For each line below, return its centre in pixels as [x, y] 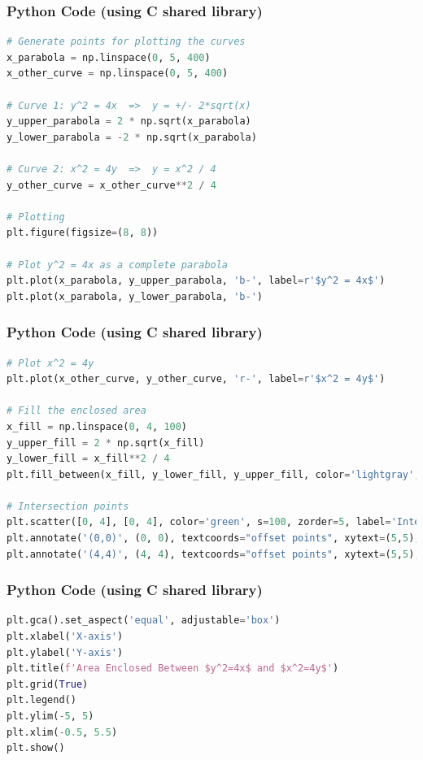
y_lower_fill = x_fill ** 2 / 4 [88, 459]
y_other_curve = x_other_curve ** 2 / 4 [111, 185]
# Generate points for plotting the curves [126, 42]
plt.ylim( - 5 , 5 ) [50, 717]
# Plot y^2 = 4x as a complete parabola [118, 265]
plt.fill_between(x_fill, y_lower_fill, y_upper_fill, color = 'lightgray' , [214, 474]
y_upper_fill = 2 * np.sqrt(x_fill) [106, 443]
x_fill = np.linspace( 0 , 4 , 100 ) [97, 426]
